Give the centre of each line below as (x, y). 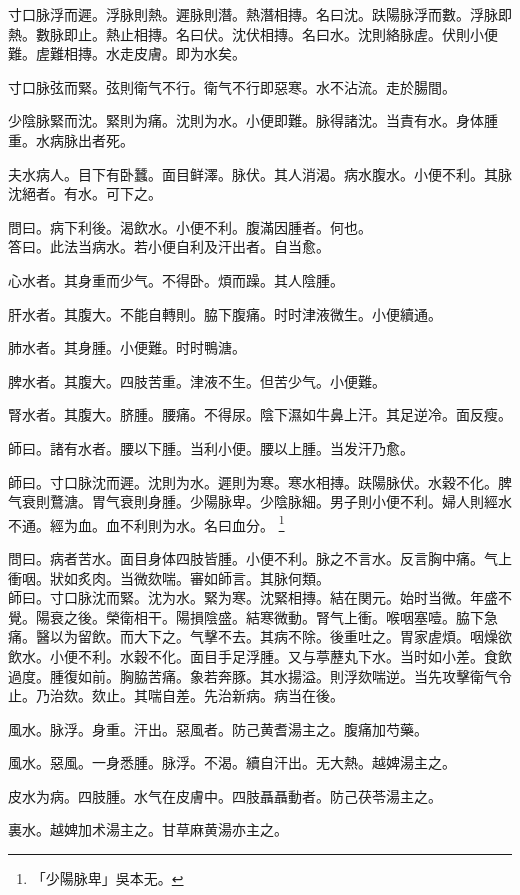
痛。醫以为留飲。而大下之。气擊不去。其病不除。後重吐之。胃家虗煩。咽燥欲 (260, 636)
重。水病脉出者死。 (71, 139)
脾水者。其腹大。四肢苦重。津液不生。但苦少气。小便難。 (197, 380)
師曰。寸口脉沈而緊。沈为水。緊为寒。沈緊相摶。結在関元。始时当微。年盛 (253, 597)
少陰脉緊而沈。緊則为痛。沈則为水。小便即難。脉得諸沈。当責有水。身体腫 (253, 120)
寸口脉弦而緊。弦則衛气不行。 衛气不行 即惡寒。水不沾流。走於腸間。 (232, 86)
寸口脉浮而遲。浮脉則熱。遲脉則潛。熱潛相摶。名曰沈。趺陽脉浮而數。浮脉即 (260, 14)
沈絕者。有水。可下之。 (85, 193)
